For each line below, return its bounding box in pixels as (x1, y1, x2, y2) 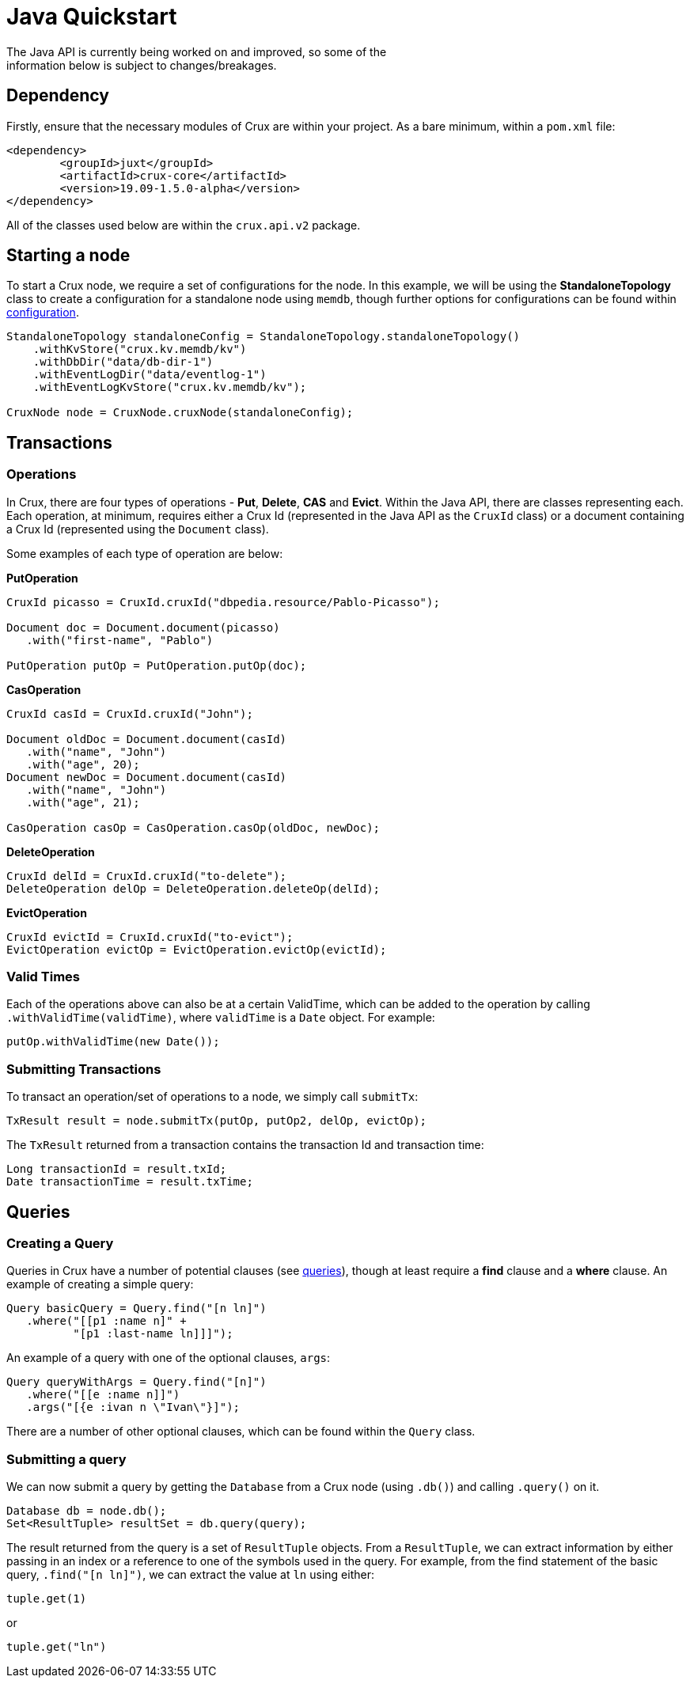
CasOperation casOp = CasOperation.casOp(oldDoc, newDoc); (6, 821, 381, 834)
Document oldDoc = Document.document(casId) (6, 732, 287, 745)
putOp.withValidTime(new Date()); (6, 1035, 220, 1049)
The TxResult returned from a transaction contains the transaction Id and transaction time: (6, 1138, 484, 1152)
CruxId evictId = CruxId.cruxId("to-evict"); (6, 930, 294, 943)
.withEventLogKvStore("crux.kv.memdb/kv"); (32, 381, 307, 394)
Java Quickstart (6, 3, 177, 30)
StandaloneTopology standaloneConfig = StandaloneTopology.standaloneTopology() (6, 330, 521, 343)
